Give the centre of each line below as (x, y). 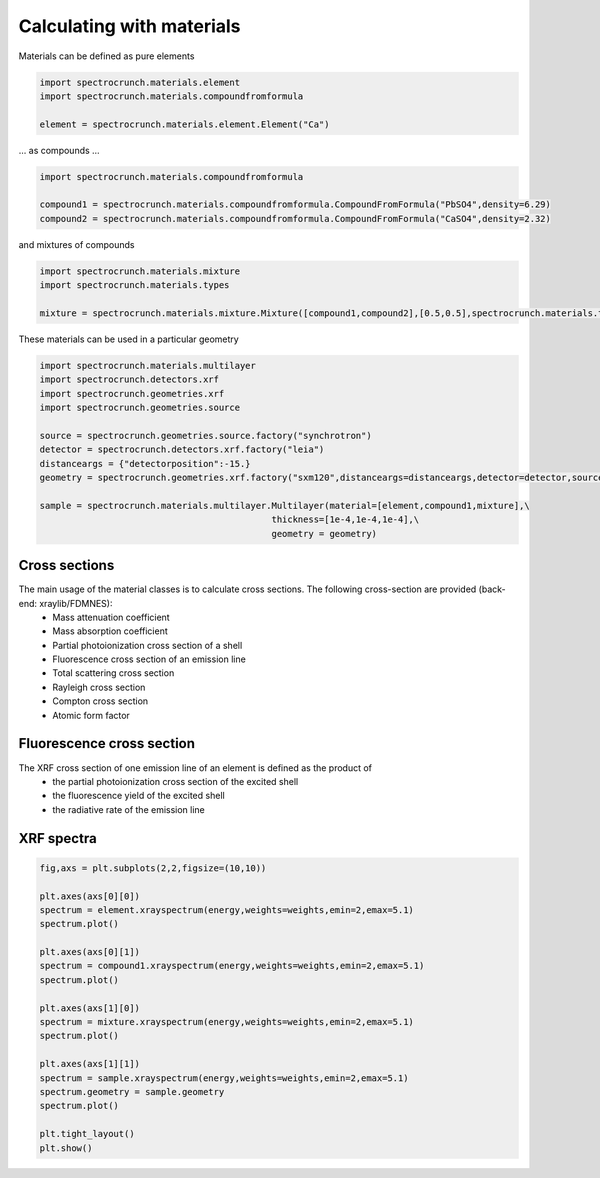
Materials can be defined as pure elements (106, 56)
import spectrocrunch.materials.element (139, 82)
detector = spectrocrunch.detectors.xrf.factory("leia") (182, 449)
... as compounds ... (59, 150)
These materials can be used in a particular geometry (128, 339)
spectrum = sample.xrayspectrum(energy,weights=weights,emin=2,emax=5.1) (224, 1078)
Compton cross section (100, 701)
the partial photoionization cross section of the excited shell (175, 781)
